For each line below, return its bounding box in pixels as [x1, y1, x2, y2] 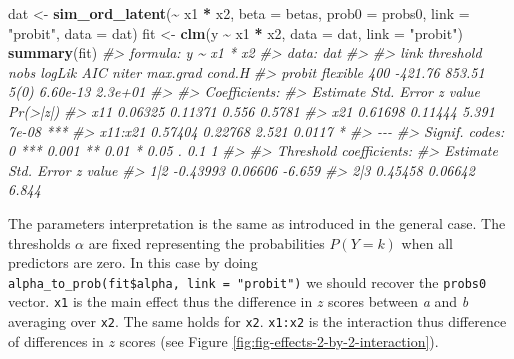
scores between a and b [328, 291, 469, 312]
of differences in [8, 330, 104, 351]
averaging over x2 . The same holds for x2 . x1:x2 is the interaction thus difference [8, 311, 507, 332]
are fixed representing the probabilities [88, 232, 325, 253]
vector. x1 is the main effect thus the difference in [8, 291, 313, 312]
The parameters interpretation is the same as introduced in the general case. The [8, 212, 506, 233]
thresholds [8, 232, 71, 253]
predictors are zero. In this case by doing [8, 252, 258, 273]
